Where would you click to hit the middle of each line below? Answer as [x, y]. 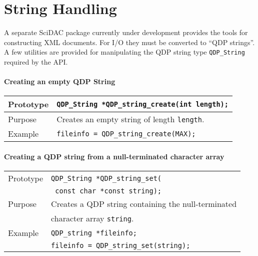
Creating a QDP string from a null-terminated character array [114, 156]
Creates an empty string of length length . [130, 119]
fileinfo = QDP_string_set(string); [121, 246]
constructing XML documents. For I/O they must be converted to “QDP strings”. [129, 42]
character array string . [92, 218]
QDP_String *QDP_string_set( [106, 178]
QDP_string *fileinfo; [94, 233]
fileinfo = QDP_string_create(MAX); [126, 134]
